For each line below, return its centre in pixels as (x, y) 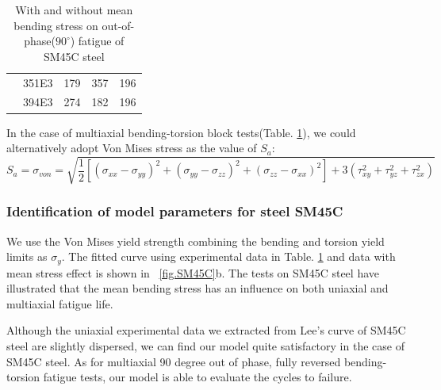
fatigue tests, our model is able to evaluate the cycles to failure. (197, 377)
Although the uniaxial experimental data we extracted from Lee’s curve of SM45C (206, 330)
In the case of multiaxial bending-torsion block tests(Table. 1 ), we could (181, 132)
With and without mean (74, 10)
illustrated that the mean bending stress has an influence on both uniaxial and (197, 288)
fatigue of (101, 41)
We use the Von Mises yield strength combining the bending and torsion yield (196, 241)
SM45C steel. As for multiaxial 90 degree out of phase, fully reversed (174, 361)
